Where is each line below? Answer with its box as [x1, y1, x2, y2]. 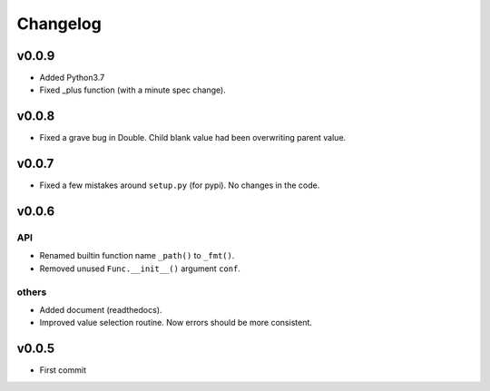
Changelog [16, 14, 102, 34]
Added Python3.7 [39, 73, 105, 83]
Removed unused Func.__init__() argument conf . [39, 263, 240, 274]
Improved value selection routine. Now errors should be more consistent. [39, 318, 313, 328]
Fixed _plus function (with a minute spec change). [39, 84, 226, 95]
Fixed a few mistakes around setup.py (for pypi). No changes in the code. [39, 180, 320, 191]
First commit [39, 365, 86, 376]
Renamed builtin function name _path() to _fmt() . [39, 250, 235, 261]
